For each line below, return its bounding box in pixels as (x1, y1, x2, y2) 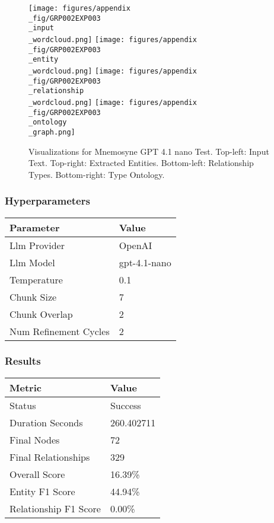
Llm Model (9, 255, 55, 269)
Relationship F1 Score (9, 501, 101, 515)
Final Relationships (9, 449, 90, 464)
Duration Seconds (9, 415, 83, 429)
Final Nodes (9, 432, 60, 447)
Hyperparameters (5, 193, 90, 208)
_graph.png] (28, 127, 75, 136)
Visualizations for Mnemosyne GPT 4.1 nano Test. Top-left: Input (28, 145, 269, 157)
